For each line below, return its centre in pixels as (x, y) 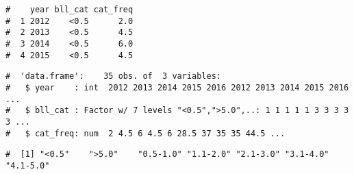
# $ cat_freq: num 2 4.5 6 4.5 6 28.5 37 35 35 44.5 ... (146, 133)
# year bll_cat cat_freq (69, 10)
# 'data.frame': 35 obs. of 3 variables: (113, 76)
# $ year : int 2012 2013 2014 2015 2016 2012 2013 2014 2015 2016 (177, 87)
